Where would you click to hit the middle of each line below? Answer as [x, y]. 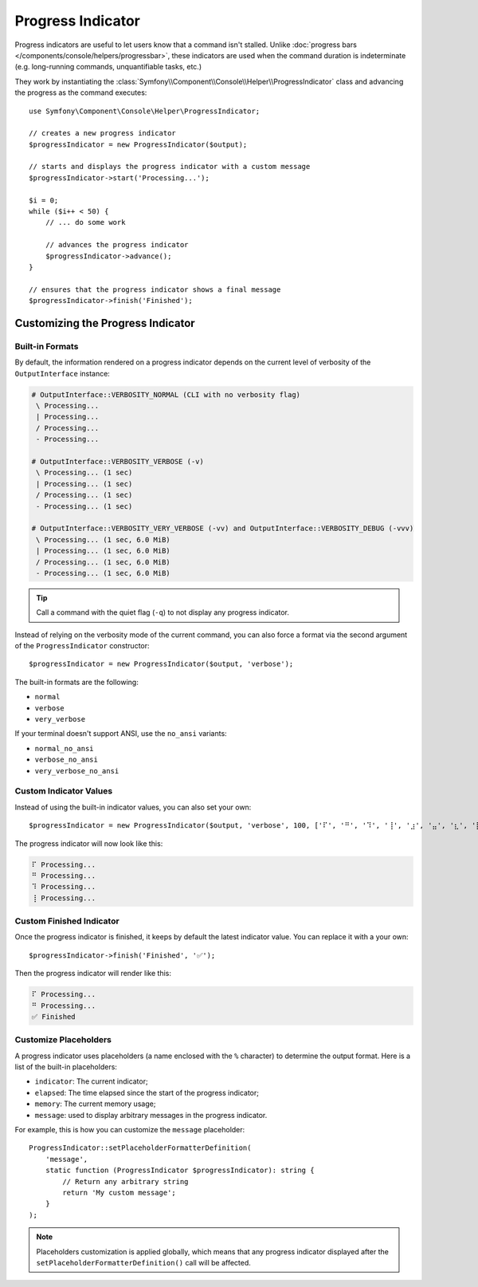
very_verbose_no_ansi [77, 771]
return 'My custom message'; [119, 1193]
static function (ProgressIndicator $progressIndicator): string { [180, 1171]
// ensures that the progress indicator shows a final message [155, 289]
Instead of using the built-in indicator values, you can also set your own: [133, 807]
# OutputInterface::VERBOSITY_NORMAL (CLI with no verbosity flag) [166, 394]
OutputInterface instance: [63, 373]
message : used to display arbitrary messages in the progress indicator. [151, 1115]
